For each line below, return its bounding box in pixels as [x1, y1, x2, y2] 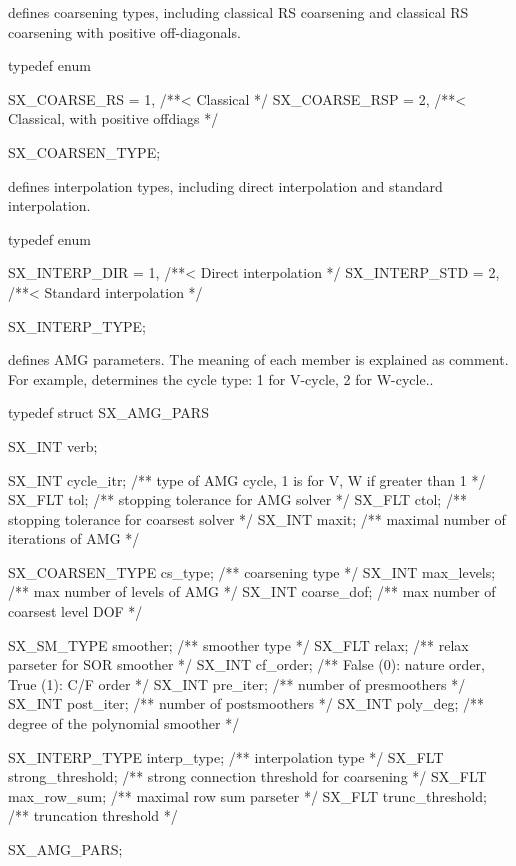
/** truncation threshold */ [8, 805, 178, 826]
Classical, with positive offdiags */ [8, 108, 219, 129]
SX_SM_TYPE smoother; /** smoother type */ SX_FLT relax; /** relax [8, 634, 469, 655]
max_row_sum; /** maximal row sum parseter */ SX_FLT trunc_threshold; [8, 785, 487, 806]
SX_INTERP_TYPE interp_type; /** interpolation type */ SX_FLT [8, 746, 444, 767]
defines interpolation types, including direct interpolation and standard [8, 175, 443, 196]
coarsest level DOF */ [8, 601, 143, 622]
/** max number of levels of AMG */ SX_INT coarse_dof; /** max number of [8, 581, 496, 602]
